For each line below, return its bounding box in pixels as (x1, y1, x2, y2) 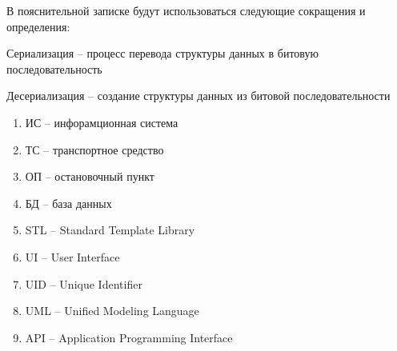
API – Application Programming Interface (25, 329, 233, 345)
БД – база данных (25, 194, 112, 211)
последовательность (6, 60, 102, 77)
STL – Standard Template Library (25, 221, 195, 238)
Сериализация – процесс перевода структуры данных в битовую (6, 45, 319, 62)
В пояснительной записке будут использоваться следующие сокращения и (6, 2, 366, 18)
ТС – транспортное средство (25, 141, 164, 158)
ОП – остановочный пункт (25, 168, 154, 185)
